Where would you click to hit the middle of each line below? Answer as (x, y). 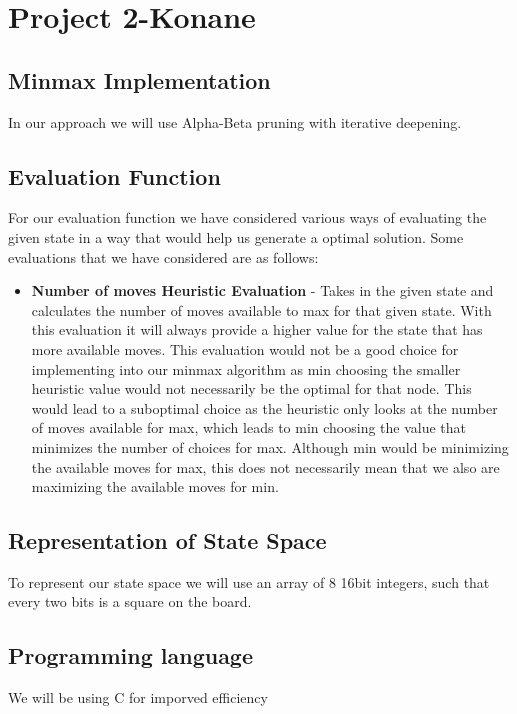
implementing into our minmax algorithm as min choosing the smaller (246, 368)
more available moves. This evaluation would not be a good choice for (245, 348)
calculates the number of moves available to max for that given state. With (261, 309)
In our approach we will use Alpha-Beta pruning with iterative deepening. (235, 121)
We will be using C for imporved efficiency (138, 697)
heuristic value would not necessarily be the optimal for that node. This (251, 388)
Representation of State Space (167, 540)
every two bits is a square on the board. (130, 601)
